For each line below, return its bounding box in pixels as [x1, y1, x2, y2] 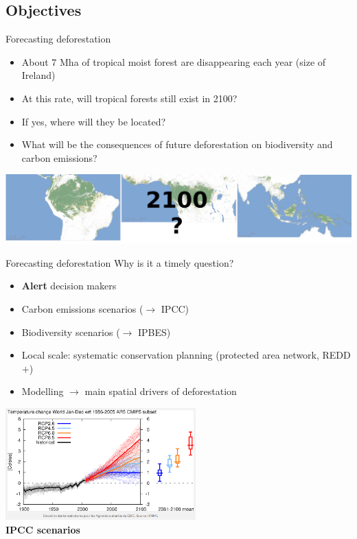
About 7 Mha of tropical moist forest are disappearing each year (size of [21, 54, 326, 69]
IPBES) [138, 324, 171, 339]
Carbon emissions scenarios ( [21, 302, 143, 316]
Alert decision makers [21, 278, 117, 293]
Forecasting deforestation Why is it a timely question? [5, 255, 234, 269]
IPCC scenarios [5, 523, 80, 537]
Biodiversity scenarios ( [21, 324, 120, 339]
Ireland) [21, 68, 56, 82]
